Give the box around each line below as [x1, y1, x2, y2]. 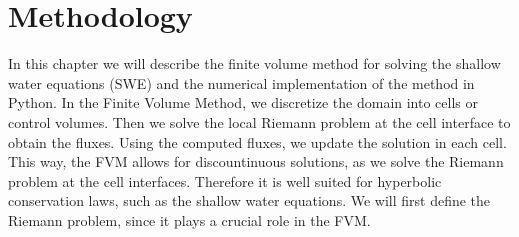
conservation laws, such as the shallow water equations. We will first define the [8, 190, 491, 211]
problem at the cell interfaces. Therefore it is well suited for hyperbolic [8, 170, 442, 191]
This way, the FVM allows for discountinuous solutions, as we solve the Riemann [8, 151, 504, 172]
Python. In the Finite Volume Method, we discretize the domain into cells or [8, 92, 479, 113]
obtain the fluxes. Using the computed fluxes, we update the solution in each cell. [8, 131, 507, 152]
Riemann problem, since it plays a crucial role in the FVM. [8, 209, 371, 230]
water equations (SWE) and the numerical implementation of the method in [8, 72, 475, 93]
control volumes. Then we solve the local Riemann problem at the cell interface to [8, 111, 511, 132]
